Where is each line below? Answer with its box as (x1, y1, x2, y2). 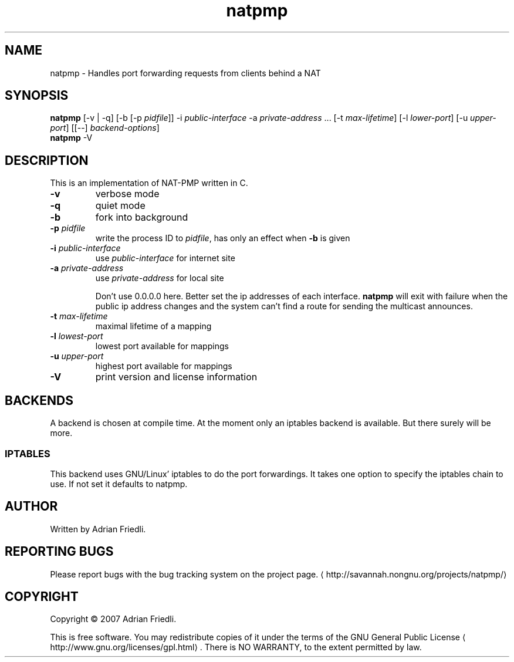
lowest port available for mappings (95, 341, 229, 352)
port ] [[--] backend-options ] (50, 123, 160, 133)
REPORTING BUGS (5, 544, 114, 559)
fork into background (95, 211, 188, 224)
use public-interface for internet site (95, 253, 235, 264)
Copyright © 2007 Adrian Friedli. (50, 614, 177, 624)
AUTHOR (5, 499, 58, 514)
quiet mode (95, 200, 146, 212)
